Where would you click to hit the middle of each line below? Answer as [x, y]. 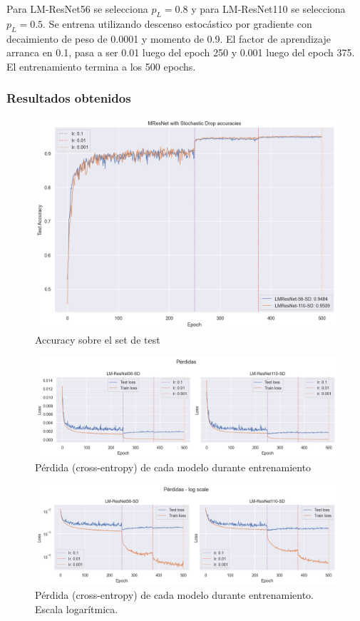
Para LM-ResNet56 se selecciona [77, 9]
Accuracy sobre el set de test [98, 340]
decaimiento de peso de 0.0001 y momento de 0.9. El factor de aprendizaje [169, 38]
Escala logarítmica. [77, 609]
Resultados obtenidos [69, 98]
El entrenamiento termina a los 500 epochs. [101, 66]
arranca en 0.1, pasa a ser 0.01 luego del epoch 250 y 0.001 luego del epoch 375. [181, 52]
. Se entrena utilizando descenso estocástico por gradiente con [178, 23]
